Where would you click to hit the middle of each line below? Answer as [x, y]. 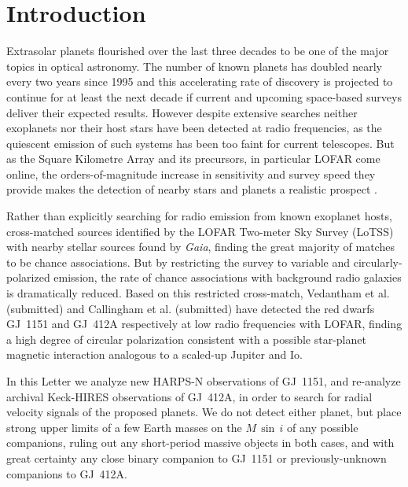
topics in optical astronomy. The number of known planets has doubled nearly [195, 66]
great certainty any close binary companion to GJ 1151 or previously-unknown [197, 457]
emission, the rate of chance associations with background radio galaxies [228, 277]
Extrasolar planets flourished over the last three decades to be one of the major [198, 51]
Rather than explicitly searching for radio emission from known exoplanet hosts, [199, 216]
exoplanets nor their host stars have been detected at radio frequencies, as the [194, 128]
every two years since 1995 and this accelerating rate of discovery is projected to [200, 81]
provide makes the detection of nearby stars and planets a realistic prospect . [192, 189]
